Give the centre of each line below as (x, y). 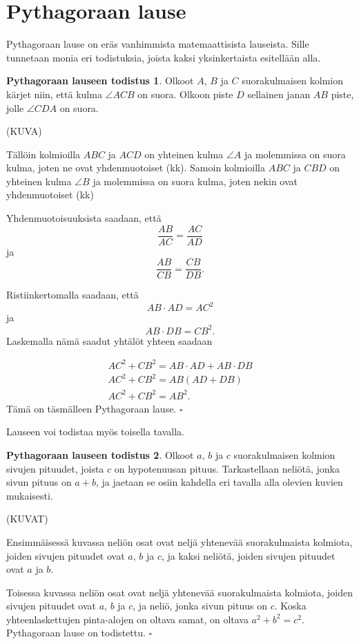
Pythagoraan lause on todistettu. (76, 633)
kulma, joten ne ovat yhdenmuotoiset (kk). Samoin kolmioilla (136, 168)
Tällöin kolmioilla (43, 154)
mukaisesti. (30, 495)
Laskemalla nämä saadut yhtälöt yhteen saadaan (109, 340)
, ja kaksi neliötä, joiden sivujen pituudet (248, 555)
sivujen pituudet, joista (55, 468)
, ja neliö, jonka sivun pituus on (200, 606)
